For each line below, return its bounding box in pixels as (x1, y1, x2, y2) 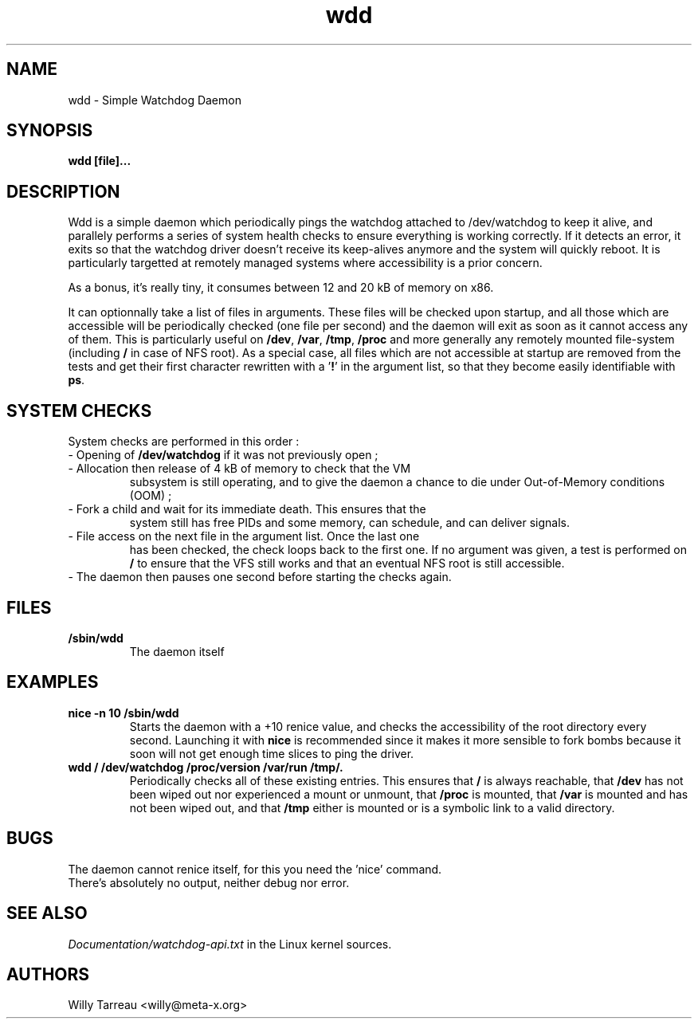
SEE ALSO (6, 903, 88, 924)
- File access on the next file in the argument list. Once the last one (68, 529, 420, 544)
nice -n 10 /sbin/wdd (68, 705, 179, 720)
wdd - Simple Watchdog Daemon (68, 92, 241, 107)
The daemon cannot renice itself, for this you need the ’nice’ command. (68, 862, 442, 876)
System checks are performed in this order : (68, 434, 300, 449)
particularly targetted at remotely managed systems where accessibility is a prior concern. (68, 256, 543, 270)
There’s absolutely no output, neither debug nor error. (68, 875, 350, 890)
